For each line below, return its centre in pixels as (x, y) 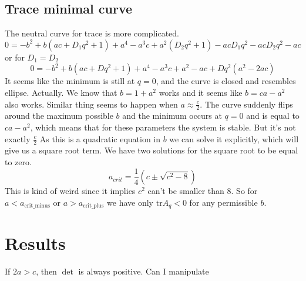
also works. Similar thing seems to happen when (91, 104)
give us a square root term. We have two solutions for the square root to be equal (152, 150)
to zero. (18, 162)
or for (15, 57)
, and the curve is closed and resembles (226, 81)
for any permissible (223, 202)
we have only (130, 202)
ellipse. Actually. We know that (61, 92)
